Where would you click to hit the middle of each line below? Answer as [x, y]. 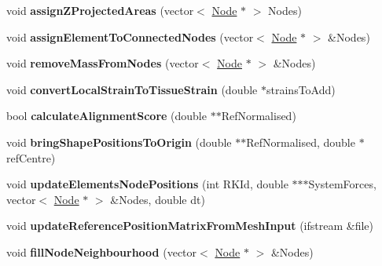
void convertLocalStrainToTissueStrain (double [132, 89]
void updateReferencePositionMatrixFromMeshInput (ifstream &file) [190, 226]
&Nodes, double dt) [158, 199]
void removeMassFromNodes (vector [103, 63]
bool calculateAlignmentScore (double [107, 116]
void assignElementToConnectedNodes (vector [130, 36]
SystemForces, [342, 184]
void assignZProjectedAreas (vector [100, 10]
